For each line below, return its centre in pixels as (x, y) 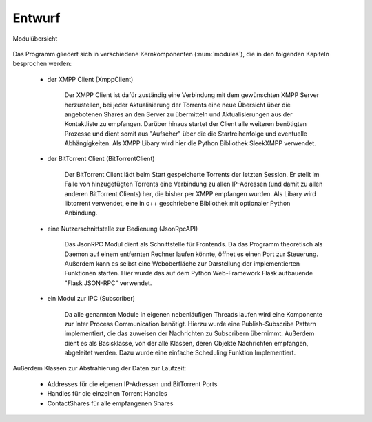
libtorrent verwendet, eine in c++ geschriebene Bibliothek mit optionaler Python (177, 204)
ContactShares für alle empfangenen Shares (110, 403)
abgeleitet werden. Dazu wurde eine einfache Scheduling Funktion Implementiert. (180, 353)
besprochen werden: (42, 64)
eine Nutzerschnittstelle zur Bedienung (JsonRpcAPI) (123, 229)
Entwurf (37, 18)
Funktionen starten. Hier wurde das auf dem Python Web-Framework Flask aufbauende (189, 273)
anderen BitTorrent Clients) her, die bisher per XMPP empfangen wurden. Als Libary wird (190, 193)
